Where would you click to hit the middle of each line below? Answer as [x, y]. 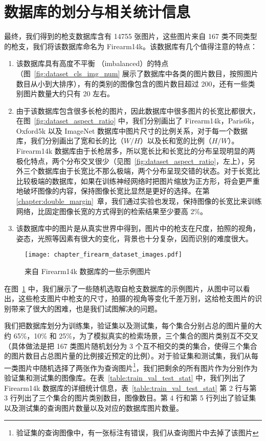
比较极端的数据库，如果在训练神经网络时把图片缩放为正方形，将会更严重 [138, 181]
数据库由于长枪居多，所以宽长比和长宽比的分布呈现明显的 [151, 151]
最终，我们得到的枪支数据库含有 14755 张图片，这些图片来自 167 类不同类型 [131, 36]
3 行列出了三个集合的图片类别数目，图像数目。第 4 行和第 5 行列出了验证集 [130, 398]
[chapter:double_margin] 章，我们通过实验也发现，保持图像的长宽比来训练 [139, 201]
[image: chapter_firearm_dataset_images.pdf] [103, 255]
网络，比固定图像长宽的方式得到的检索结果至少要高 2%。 [112, 211]
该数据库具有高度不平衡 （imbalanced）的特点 [92, 63]
